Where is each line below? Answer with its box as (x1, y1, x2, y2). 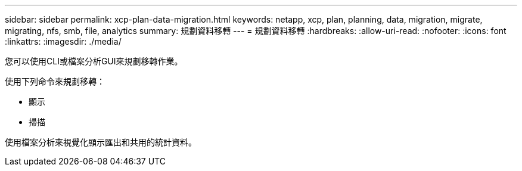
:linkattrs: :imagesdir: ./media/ (5, 36, 122, 46)
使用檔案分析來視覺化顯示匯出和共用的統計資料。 (5, 137, 197, 147)
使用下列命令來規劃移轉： (5, 76, 105, 86)
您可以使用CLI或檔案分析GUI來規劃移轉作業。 (5, 56, 183, 66)
